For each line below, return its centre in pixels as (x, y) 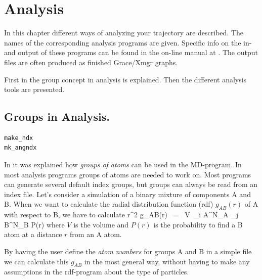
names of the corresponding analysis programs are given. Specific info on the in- (128, 42)
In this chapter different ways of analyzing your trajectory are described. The (124, 33)
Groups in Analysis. (57, 116)
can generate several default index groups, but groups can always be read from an (131, 184)
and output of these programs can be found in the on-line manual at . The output (131, 52)
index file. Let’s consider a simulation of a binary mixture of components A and (127, 194)
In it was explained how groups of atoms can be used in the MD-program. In (123, 165)
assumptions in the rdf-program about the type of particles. (97, 272)
